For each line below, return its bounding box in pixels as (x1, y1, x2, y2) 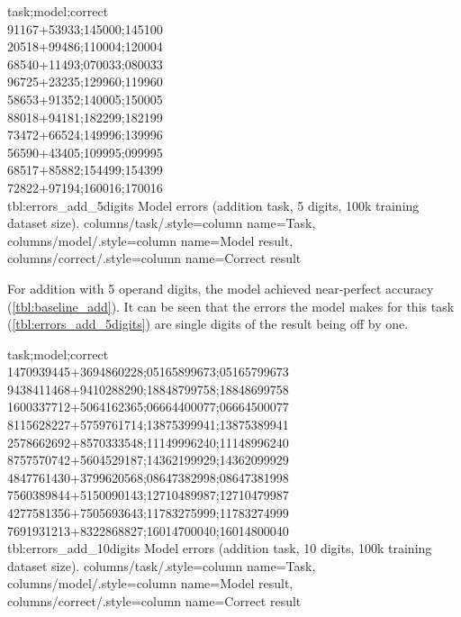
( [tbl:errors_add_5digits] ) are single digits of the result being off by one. (7, 314, 409, 333)
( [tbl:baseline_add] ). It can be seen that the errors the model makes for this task (7, 296, 455, 315)
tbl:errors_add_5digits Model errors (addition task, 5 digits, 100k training (7, 195, 420, 214)
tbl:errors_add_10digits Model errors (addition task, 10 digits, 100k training (7, 539, 432, 558)
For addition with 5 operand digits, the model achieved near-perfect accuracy (7, 278, 434, 297)
